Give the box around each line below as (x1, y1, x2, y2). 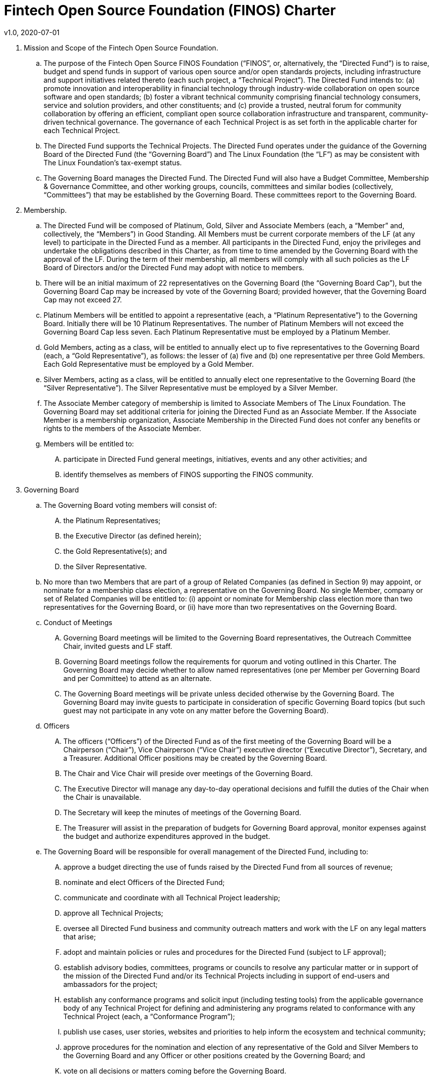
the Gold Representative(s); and (63, 546, 167, 555)
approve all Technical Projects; (63, 908, 163, 917)
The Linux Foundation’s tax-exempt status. (44, 158, 182, 167)
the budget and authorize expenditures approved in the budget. (63, 832, 270, 840)
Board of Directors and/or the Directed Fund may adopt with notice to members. (44, 263, 304, 272)
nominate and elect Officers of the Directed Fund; (63, 878, 225, 886)
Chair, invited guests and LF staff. (63, 641, 172, 650)
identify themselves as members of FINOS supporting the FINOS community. (63, 470, 314, 479)
